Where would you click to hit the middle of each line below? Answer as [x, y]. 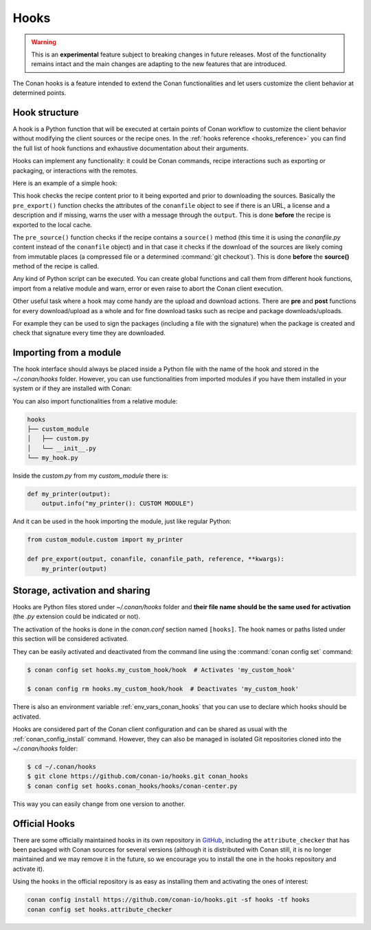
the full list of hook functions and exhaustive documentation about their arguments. [131, 148]
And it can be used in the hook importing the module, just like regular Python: [122, 521]
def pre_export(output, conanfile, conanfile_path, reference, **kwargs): [156, 559]
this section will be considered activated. [70, 639]
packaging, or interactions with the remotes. [75, 170]
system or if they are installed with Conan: [72, 388]
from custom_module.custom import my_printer [105, 540]
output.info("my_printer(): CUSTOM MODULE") [118, 504]
